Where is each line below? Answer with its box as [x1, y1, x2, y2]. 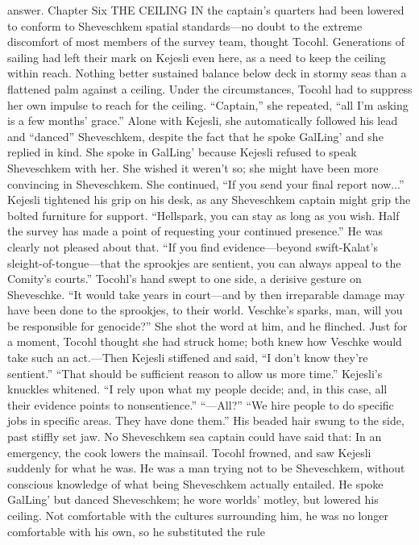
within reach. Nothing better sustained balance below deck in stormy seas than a [7, 64, 407, 81]
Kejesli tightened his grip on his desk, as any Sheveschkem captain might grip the [7, 191, 411, 208]
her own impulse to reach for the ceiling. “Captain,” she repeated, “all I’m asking [7, 96, 409, 113]
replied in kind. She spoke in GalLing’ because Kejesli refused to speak [7, 144, 357, 160]
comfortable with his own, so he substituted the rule [7, 522, 266, 539]
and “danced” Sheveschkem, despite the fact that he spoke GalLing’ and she [7, 127, 384, 144]
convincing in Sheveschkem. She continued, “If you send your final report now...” [7, 175, 404, 192]
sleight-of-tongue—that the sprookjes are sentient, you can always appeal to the [7, 254, 401, 271]
